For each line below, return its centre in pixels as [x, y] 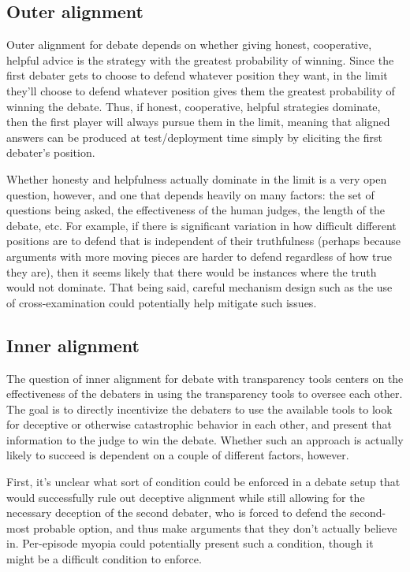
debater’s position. [51, 152]
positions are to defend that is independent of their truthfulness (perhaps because [204, 241]
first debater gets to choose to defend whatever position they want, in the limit [197, 75]
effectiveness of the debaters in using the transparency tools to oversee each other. [205, 394]
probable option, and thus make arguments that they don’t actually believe [215, 527]
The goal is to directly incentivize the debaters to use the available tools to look [199, 409]
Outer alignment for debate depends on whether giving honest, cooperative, [189, 45]
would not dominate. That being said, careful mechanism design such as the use [199, 287]
